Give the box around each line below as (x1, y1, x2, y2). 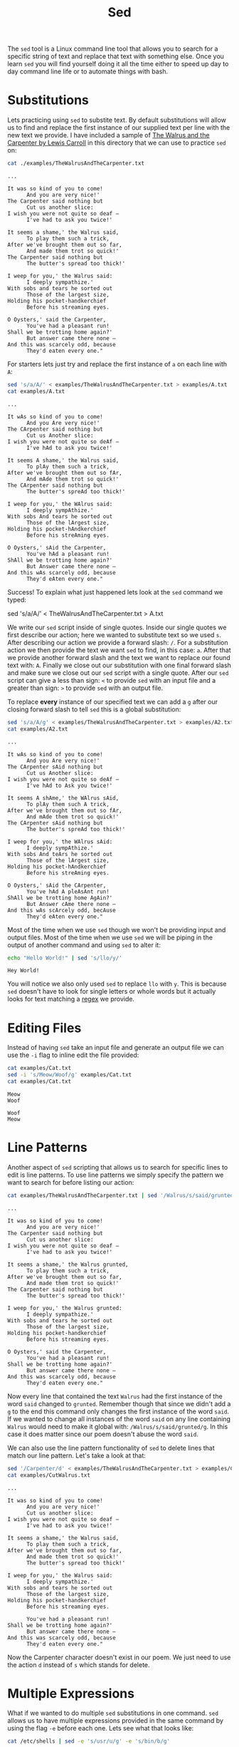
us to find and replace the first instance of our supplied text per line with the (7, 123, 230, 132)
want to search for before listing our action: (7, 1177, 134, 1187)
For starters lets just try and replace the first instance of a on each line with (7, 360, 228, 368)
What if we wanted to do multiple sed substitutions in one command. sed (7, 1709, 219, 1718)
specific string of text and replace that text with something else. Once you (7, 52, 224, 61)
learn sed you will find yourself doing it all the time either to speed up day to (7, 60, 229, 68)
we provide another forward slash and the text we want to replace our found (7, 653, 231, 661)
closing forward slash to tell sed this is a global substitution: (7, 705, 181, 713)
